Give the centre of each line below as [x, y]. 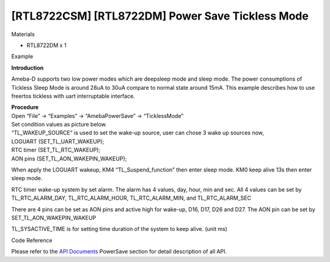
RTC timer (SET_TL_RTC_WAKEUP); [56, 150]
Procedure [25, 107]
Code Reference [32, 240]
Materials [23, 34]
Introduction [28, 68]
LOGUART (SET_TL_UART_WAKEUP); [58, 141]
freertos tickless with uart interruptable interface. [73, 96]
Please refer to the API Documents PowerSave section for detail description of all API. [119, 252]
